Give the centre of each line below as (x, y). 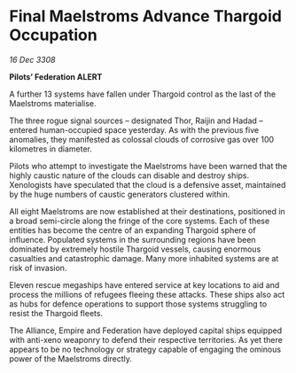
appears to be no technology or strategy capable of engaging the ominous (145, 349)
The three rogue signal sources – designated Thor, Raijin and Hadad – (136, 120)
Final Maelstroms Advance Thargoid (145, 16)
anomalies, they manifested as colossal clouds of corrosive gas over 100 (142, 139)
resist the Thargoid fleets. (56, 313)
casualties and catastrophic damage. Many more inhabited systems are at (144, 258)
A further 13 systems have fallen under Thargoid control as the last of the (143, 94)
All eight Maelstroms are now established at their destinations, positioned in (147, 211)
